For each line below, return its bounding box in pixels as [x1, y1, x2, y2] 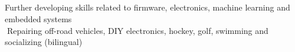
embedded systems [5, 12, 72, 25]
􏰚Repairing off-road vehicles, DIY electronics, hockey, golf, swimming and [5, 24, 268, 36]
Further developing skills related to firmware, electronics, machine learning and [5, 1, 290, 13]
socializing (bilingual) [5, 36, 83, 48]
